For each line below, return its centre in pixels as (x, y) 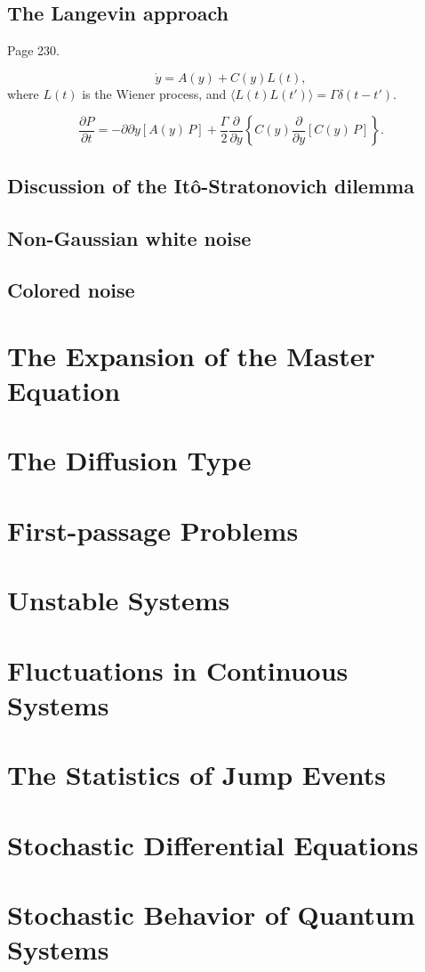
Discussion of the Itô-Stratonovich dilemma (211, 185)
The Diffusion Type (129, 460)
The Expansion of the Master (191, 355)
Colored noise (71, 290)
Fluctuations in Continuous (178, 670)
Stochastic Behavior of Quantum (211, 914)
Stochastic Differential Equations (213, 844)
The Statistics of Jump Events (197, 775)
